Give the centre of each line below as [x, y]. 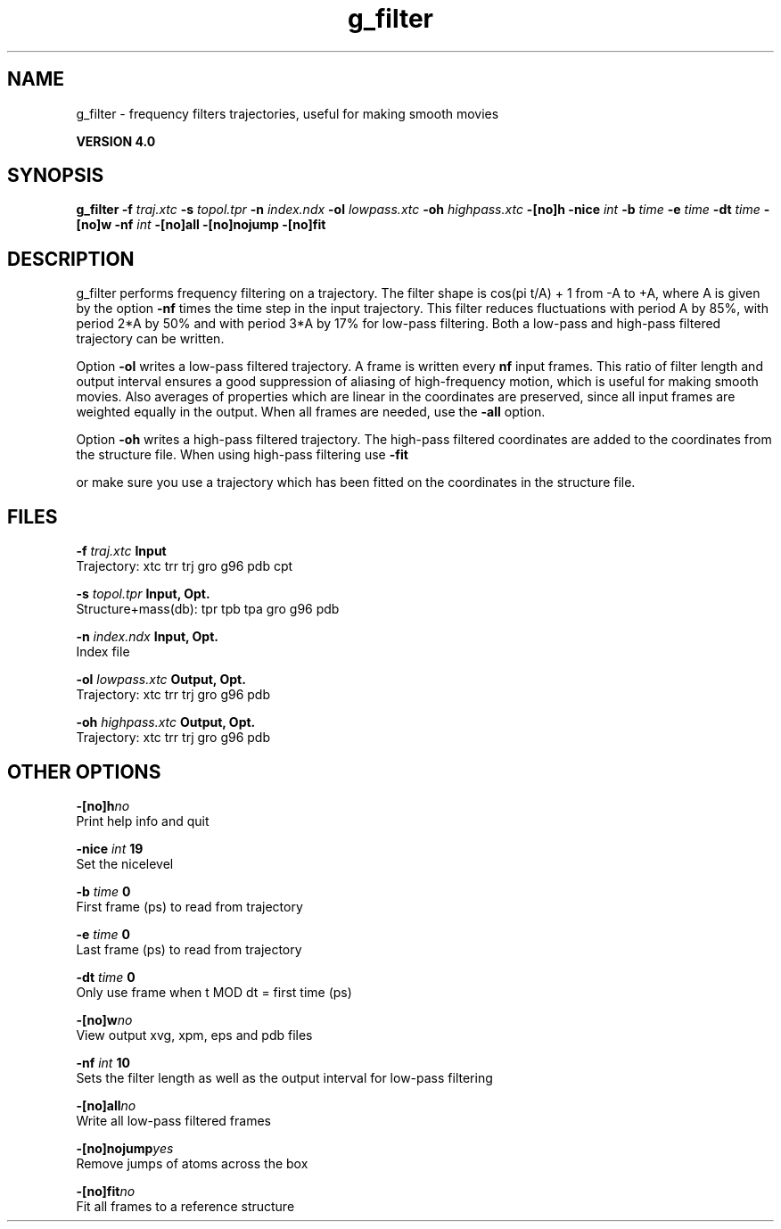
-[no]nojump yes [125, 1148]
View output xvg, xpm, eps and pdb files [194, 1035]
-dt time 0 [106, 977]
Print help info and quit [143, 821]
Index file [103, 652]
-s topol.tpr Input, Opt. [143, 594]
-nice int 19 [110, 848]
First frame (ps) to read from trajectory [189, 906]
